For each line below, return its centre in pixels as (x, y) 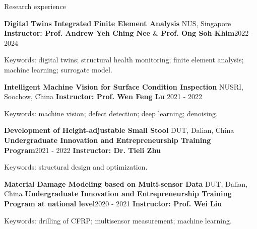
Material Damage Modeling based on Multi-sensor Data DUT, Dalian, (126, 183)
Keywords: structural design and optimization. (76, 167)
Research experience (35, 6)
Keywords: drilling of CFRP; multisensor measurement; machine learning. (118, 220)
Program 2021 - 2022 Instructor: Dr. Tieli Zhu (82, 150)
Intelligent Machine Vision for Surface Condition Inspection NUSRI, (124, 86)
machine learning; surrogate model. (58, 69)
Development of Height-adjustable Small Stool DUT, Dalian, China (119, 130)
